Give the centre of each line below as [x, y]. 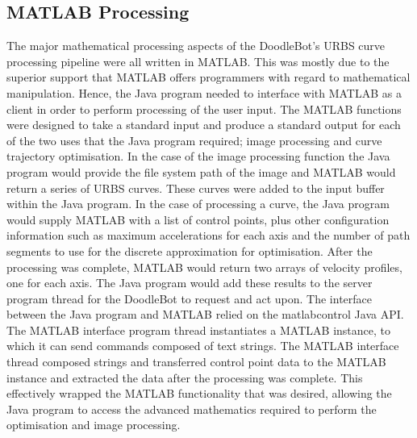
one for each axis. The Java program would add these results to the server [190, 283]
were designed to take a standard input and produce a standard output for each [204, 125]
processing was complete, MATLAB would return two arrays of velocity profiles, [204, 267]
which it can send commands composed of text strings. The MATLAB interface [203, 346]
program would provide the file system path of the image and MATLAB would [201, 171]
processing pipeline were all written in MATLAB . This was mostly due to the [198, 61]
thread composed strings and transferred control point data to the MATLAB [196, 362]
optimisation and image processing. [94, 425]
